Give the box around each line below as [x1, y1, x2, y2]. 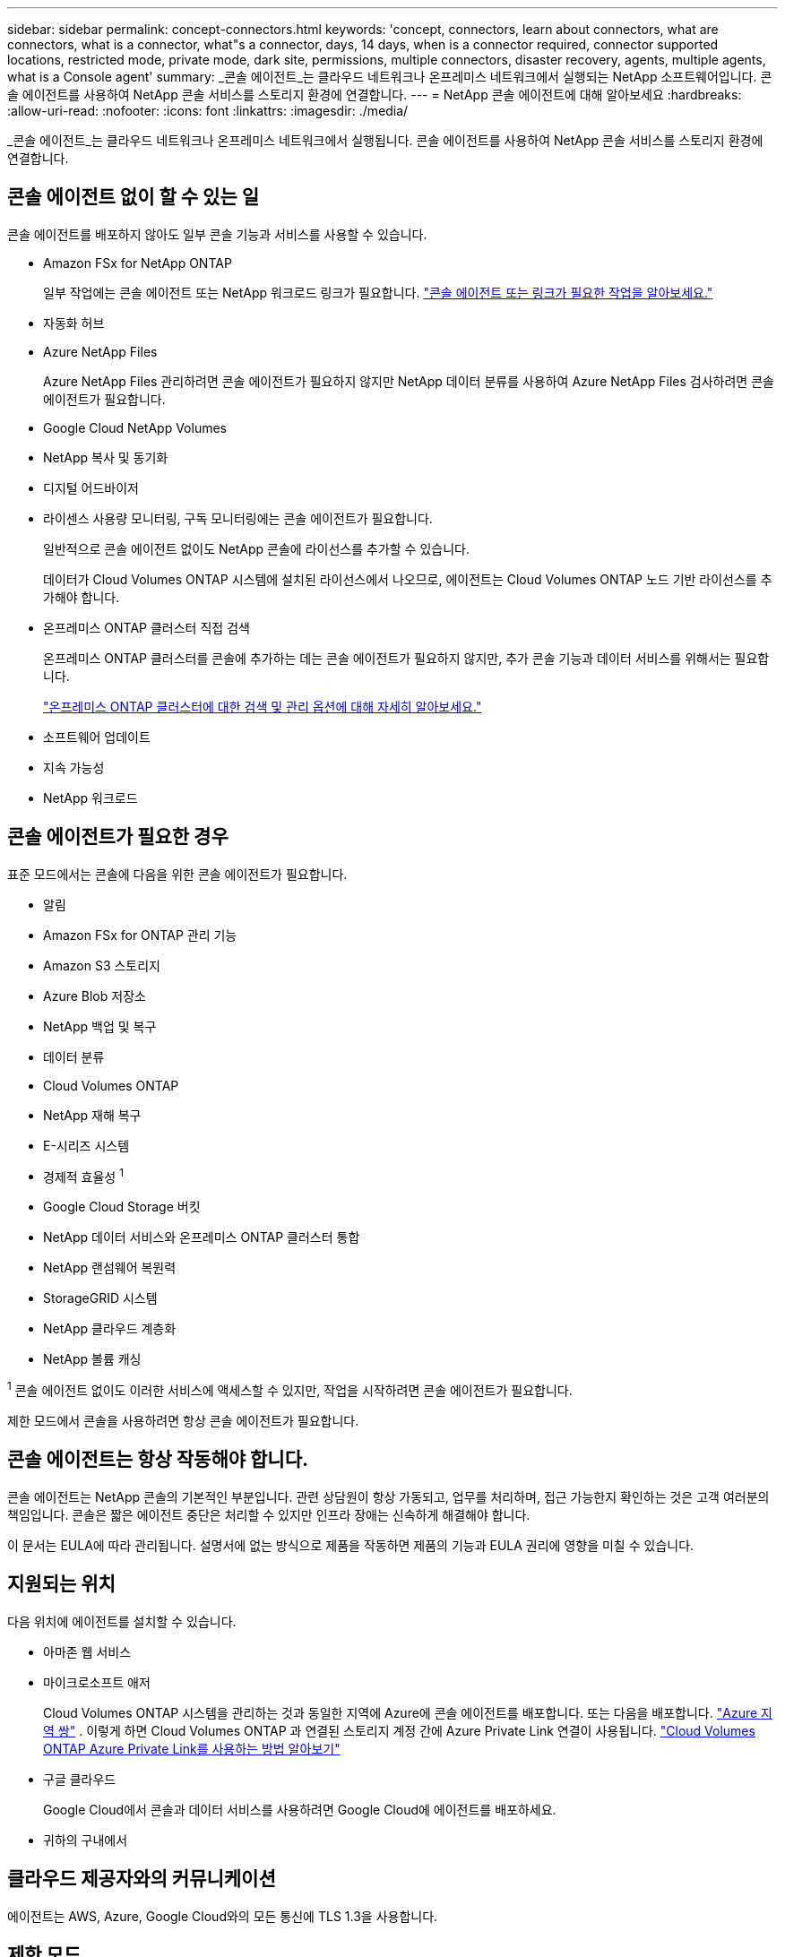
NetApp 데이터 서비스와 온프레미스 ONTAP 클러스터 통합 [43, 1229, 360, 1246]
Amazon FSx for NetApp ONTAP [43, 254, 232, 271]
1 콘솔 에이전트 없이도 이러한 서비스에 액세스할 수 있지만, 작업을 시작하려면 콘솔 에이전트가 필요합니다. [7, 1380, 573, 1398]
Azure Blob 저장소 [43, 987, 146, 1004]
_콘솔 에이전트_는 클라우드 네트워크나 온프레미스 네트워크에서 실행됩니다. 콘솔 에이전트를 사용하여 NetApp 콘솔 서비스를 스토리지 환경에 [7, 133, 763, 148]
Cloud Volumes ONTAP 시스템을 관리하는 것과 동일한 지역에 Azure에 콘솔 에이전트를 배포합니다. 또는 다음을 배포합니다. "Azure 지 [43, 1704, 772, 1720]
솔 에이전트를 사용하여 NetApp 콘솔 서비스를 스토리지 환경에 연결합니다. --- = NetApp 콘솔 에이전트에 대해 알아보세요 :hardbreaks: [7, 87, 742, 102]
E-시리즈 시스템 [43, 1137, 130, 1153]
